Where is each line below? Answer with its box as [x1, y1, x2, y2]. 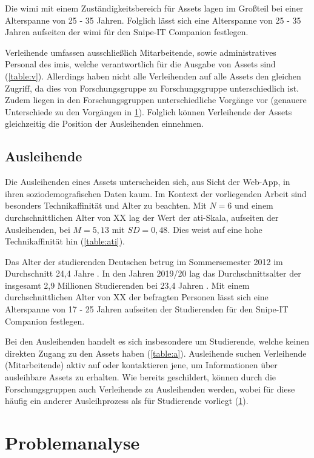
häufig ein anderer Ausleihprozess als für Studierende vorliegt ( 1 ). [5, 394, 249, 407]
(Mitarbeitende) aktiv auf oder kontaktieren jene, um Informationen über [5, 359, 278, 371]
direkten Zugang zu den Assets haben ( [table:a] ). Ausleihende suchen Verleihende [5, 346, 307, 359]
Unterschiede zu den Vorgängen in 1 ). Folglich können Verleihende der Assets [5, 105, 292, 118]
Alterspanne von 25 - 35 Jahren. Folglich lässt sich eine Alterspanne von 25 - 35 [5, 13, 301, 26]
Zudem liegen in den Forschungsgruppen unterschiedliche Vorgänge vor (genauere [5, 93, 307, 106]
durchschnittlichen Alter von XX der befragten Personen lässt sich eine [5, 291, 269, 303]
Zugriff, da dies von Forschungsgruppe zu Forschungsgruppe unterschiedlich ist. [5, 81, 299, 94]
